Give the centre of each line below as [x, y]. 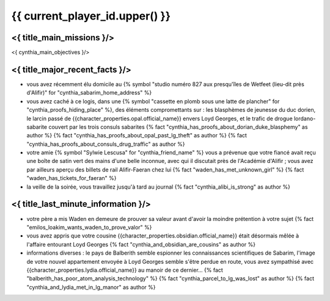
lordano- [305, 118]
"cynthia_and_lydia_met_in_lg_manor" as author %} [91, 287]
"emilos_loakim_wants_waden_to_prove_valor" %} [89, 227]
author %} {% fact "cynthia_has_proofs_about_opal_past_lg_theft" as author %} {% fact [137, 136]
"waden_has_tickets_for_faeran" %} [71, 178]
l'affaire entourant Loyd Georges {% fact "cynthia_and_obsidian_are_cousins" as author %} [141, 244]
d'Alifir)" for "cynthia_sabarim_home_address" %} [89, 93]
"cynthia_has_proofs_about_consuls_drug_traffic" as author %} [106, 144]
